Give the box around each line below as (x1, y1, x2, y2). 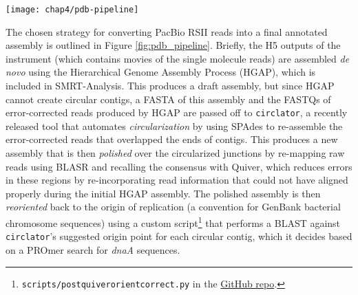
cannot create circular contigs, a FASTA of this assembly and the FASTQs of (6, 91, 331, 106)
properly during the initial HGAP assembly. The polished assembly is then (6, 186, 321, 200)
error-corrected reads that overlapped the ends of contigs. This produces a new (6, 132, 338, 146)
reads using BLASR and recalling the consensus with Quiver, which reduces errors (6, 159, 352, 173)
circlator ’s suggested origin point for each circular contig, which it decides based (6, 229, 352, 243)
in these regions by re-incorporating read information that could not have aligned (6, 173, 348, 187)
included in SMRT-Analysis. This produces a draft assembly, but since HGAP (6, 78, 335, 93)
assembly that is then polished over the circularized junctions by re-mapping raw (6, 146, 345, 160)
